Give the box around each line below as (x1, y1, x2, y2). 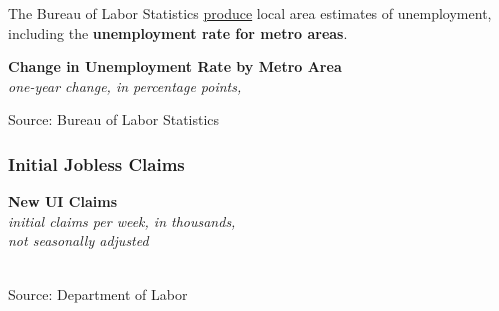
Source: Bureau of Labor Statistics (8, 109, 220, 130)
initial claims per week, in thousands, (8, 210, 236, 231)
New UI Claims (8, 191, 117, 212)
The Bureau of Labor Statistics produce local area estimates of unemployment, (8, 3, 492, 23)
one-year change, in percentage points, (8, 75, 242, 96)
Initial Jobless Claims (8, 151, 185, 176)
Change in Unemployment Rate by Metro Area (8, 56, 342, 77)
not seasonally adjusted (8, 230, 149, 251)
